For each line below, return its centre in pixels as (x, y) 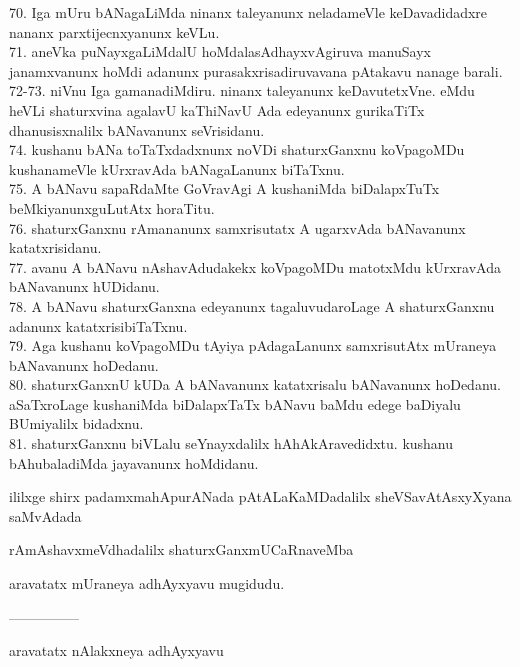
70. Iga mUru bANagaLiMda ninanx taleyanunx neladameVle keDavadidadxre (248, 12)
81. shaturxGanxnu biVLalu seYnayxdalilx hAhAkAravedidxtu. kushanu (231, 443)
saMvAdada (45, 515)
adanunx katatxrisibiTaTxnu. (98, 325)
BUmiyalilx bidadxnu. (76, 423)
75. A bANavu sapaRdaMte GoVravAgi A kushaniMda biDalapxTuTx (224, 188)
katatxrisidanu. (55, 247)
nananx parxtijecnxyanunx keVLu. (114, 31)
